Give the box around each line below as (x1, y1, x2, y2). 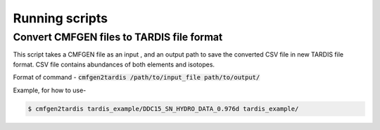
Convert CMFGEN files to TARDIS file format (13, 31, 223, 43)
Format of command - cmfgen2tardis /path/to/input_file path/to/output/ (13, 73, 260, 82)
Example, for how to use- (13, 86, 87, 94)
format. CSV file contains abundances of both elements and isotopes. (13, 60, 215, 68)
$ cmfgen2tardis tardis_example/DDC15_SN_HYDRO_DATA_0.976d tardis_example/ (27, 105, 299, 113)
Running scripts (13, 10, 108, 26)
